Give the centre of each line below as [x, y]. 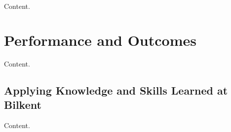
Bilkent [23, 105]
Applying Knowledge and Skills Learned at [116, 90]
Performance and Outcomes [100, 40]
